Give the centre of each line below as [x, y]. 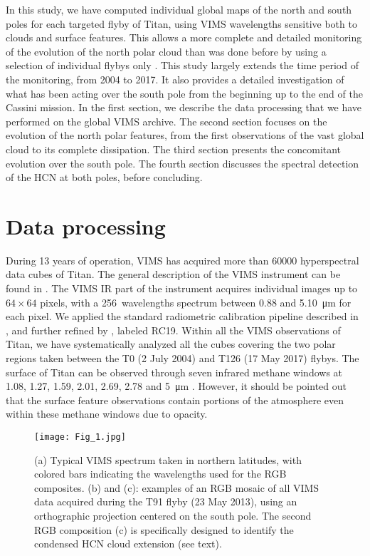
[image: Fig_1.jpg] [80, 437]
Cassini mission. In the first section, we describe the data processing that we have [184, 107]
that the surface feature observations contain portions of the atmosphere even [175, 400]
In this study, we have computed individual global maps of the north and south [179, 9]
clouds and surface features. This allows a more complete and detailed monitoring [184, 37]
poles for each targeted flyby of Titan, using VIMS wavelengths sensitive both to [181, 23]
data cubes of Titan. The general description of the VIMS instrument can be [173, 274]
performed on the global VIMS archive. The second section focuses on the [166, 121]
